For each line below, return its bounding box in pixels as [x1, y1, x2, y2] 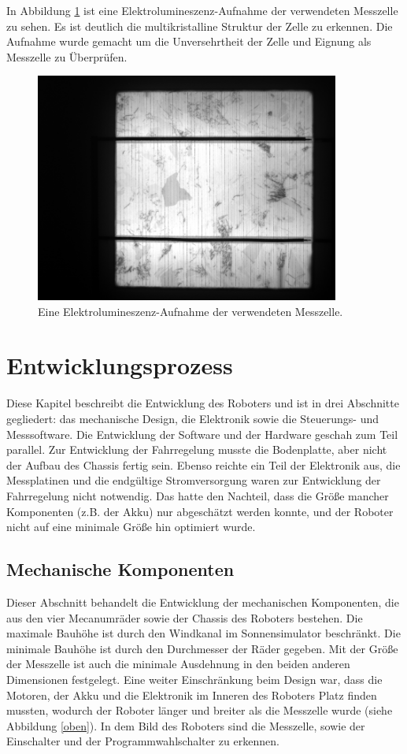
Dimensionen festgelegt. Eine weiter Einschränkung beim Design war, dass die [6, 670, 383, 687]
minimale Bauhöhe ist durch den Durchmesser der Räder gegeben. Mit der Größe [6, 640, 398, 656]
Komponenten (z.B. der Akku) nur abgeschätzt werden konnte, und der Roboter [6, 503, 394, 519]
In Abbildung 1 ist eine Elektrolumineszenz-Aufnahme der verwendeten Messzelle [6, 2, 398, 18]
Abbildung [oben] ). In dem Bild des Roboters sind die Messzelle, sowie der [6, 717, 365, 734]
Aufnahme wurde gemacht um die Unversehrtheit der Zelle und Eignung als [6, 33, 372, 50]
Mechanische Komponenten [6, 557, 235, 581]
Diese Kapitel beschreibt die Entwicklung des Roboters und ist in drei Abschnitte [6, 395, 399, 411]
